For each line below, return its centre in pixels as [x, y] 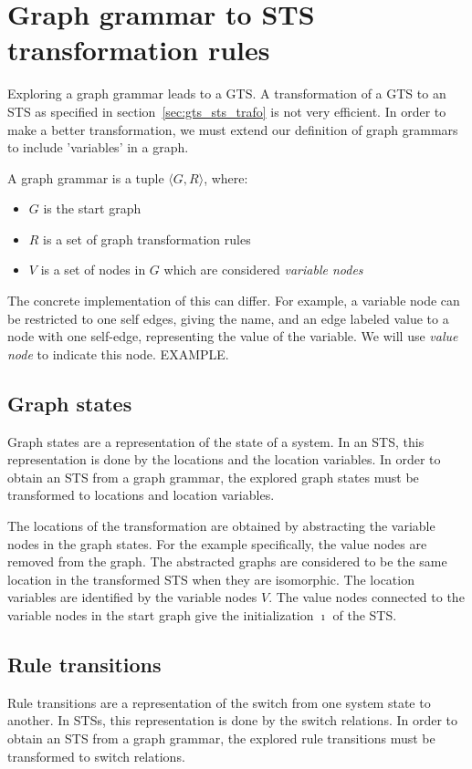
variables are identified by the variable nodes [132, 597]
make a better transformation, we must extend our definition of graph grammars [233, 129]
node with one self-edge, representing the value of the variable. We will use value [233, 336]
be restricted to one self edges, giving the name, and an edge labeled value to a [228, 318]
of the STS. [365, 614]
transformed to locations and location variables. [141, 495]
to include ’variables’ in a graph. [98, 147]
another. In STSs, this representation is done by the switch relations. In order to [233, 720]
